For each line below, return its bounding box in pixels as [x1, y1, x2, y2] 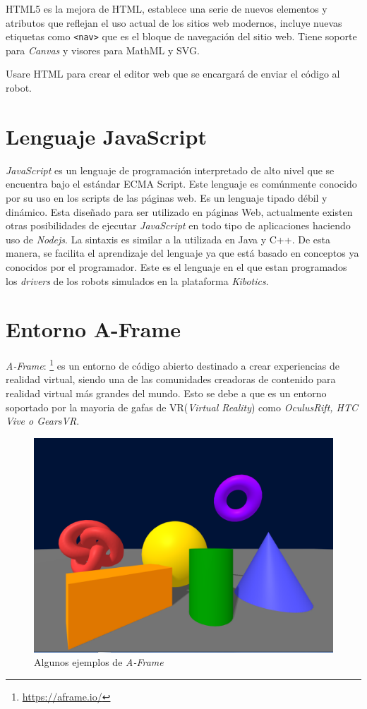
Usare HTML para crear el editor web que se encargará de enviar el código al [6, 66, 340, 81]
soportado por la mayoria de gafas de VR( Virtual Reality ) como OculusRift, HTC [6, 399, 359, 414]
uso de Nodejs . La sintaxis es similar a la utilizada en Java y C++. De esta [6, 231, 330, 246]
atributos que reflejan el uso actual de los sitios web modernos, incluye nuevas [6, 15, 342, 30]
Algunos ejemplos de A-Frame [34, 655, 164, 669]
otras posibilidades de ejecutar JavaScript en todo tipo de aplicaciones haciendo [6, 218, 351, 233]
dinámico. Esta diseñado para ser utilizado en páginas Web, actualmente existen [6, 204, 353, 219]
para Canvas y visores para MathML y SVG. [6, 42, 200, 57]
